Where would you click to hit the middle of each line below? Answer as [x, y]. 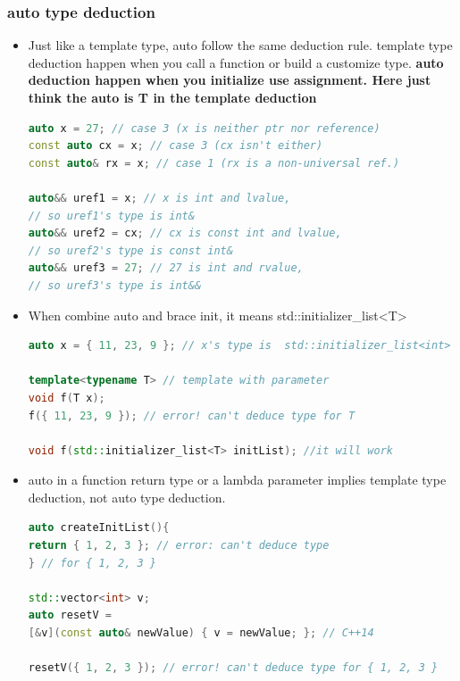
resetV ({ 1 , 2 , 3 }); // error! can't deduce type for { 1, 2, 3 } [233, 668]
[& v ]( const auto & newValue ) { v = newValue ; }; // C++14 [201, 633]
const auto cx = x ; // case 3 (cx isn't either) [176, 146]
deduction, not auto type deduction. [127, 497]
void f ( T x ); [67, 398]
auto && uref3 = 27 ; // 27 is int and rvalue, [166, 268]
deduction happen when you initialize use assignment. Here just [230, 80]
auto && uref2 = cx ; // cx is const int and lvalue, [185, 233]
